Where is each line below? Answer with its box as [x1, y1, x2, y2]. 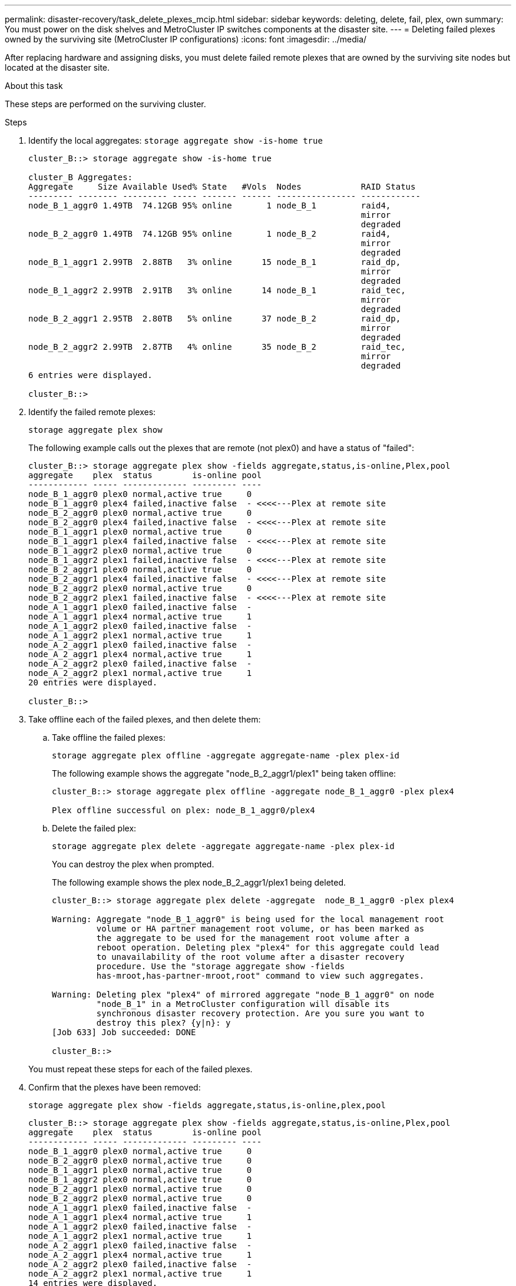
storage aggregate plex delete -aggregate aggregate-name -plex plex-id [52, 841, 395, 851]
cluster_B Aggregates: [28, 173, 133, 182]
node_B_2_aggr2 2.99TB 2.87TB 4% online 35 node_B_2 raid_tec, [28, 342, 406, 352]
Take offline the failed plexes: [52, 733, 166, 743]
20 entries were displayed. [28, 678, 158, 687]
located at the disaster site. [5, 62, 110, 72]
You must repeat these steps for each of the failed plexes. [28, 1064, 253, 1074]
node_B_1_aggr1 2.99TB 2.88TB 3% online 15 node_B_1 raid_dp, [28, 257, 401, 267]
